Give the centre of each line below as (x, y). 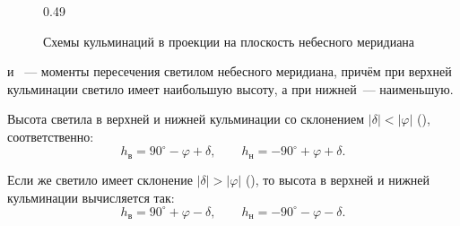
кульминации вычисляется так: (91, 197)
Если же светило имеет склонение (100, 180)
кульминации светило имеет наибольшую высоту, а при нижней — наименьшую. (230, 88)
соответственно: (51, 136)
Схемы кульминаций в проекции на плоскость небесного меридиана (229, 41)
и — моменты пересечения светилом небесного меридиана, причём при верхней (230, 71)
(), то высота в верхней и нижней (338, 180)
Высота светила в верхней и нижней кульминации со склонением (186, 119)
